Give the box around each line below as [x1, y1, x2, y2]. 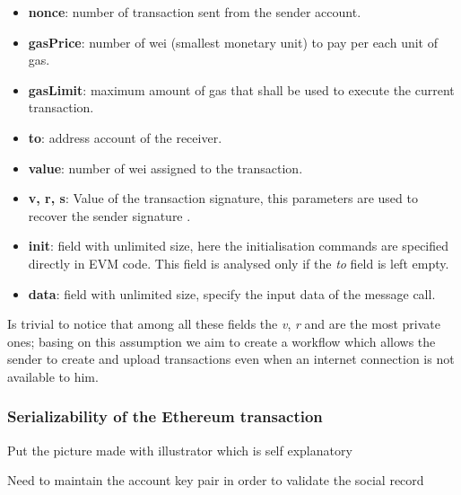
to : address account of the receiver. [28, 128, 222, 146]
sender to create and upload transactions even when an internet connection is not [7, 349, 455, 368]
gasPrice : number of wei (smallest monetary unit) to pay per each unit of [28, 32, 438, 51]
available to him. [7, 367, 99, 385]
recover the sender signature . [28, 206, 191, 225]
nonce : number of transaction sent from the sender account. [28, 3, 361, 21]
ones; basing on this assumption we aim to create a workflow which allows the [7, 331, 436, 350]
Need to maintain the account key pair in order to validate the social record [7, 471, 424, 490]
